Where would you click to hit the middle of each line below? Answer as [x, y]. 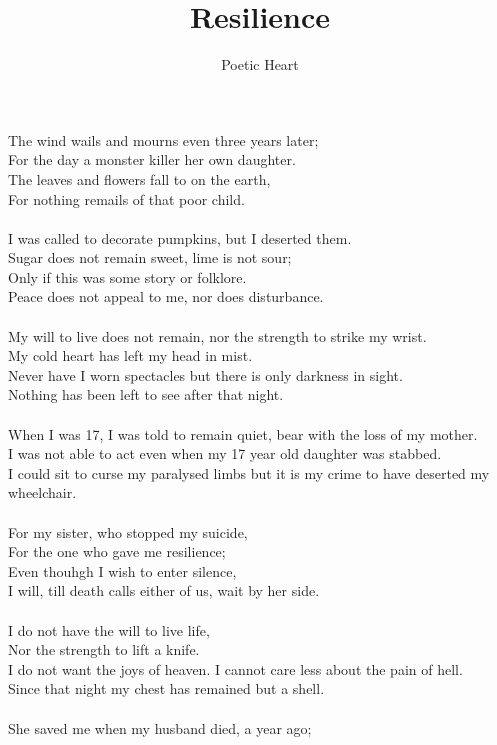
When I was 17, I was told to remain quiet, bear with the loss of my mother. [243, 433]
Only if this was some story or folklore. [127, 276]
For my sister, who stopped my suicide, [128, 531]
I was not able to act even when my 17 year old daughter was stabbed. [225, 453]
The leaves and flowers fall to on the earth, [139, 178]
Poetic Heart [260, 64]
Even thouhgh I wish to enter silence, [122, 570]
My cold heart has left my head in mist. [130, 355]
